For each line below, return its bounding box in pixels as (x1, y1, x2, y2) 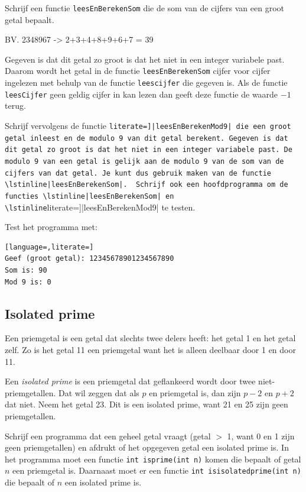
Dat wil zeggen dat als (58, 386, 139, 399)
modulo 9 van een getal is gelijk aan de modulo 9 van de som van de (5, 157, 284, 166)
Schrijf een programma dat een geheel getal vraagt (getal (5, 429, 211, 442)
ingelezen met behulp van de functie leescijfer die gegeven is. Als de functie (5, 76, 288, 89)
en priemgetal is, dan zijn (149, 386, 241, 399)
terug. (5, 99, 26, 112)
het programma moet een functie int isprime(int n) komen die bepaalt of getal (5, 452, 301, 465)
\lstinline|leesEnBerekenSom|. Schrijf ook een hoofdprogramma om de (5, 180, 288, 189)
